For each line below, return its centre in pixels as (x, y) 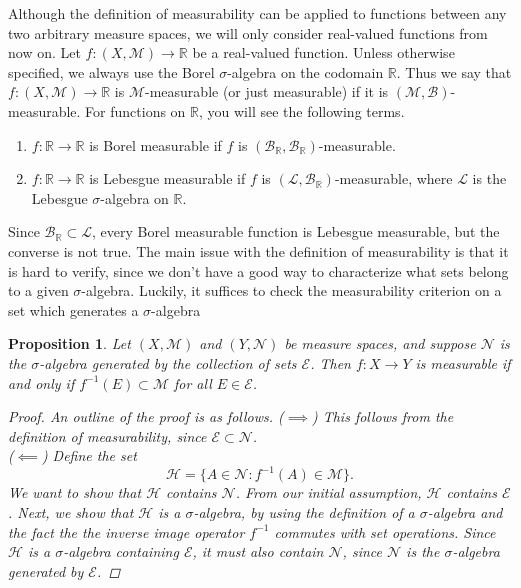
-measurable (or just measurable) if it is (267, 91)
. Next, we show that (71, 511)
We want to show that (75, 492)
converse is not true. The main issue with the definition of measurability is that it (258, 250)
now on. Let (44, 52)
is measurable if (463, 362)
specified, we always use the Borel (111, 71)
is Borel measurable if (155, 144)
